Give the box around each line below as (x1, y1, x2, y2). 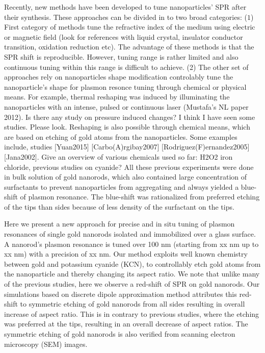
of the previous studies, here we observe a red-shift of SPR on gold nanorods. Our (4, 279, 260, 289)
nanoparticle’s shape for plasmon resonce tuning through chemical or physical (4, 81, 247, 92)
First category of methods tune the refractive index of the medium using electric (4, 21, 255, 32)
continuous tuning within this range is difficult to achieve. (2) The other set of (4, 61, 249, 72)
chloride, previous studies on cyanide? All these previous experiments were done (4, 161, 254, 172)
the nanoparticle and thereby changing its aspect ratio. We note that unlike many (4, 268, 260, 279)
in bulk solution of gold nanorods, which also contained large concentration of (4, 171, 247, 182)
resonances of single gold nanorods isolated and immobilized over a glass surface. (4, 229, 256, 239)
